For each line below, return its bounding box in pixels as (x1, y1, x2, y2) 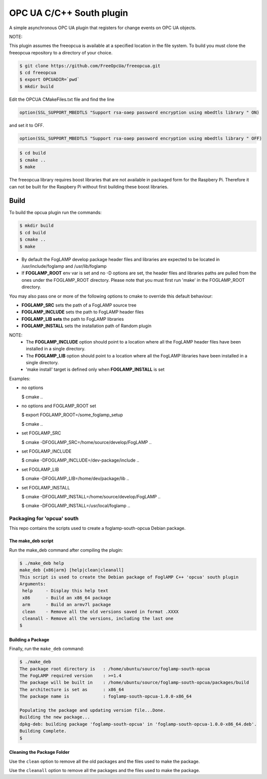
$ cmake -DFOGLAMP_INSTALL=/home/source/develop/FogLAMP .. (21, 493, 161, 499)
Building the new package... (19, 714, 90, 720)
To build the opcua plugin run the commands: (9, 210, 102, 216)
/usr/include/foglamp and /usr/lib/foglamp (21, 263, 107, 269)
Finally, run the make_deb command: (9, 646, 84, 652)
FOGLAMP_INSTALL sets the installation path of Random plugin (21, 323, 152, 329)
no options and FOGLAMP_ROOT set (21, 403, 96, 409)
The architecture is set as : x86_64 (19, 687, 124, 692)
